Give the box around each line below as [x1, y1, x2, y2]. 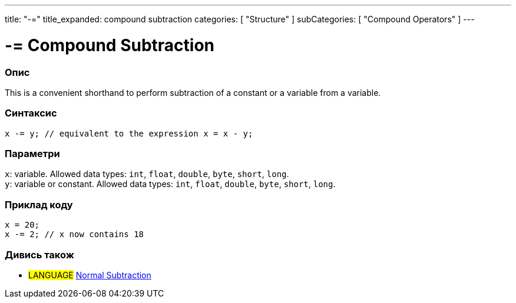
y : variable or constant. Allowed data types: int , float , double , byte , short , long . [5, 179, 336, 189]
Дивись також [5, 248, 74, 261]
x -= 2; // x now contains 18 [5, 229, 144, 239]
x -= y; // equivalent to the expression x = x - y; [5, 128, 253, 138]
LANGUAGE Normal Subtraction [28, 269, 151, 280]
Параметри [5, 148, 60, 159]
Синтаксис [5, 107, 57, 119]
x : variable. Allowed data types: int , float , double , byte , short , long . [5, 169, 289, 179]
